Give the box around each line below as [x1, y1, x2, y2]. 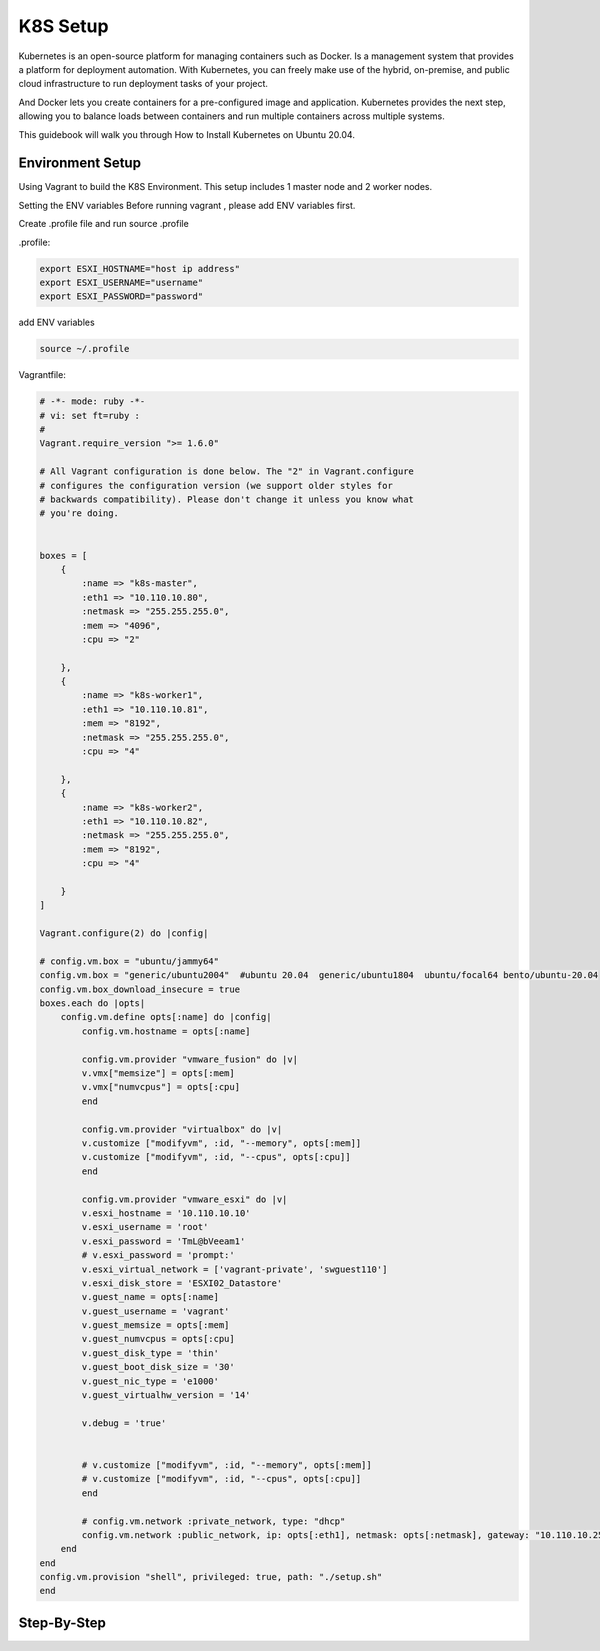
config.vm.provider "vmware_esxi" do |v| [81, 1193, 288, 1205]
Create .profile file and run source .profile [18, 218, 189, 230]
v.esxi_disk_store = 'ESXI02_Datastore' [81, 1277, 283, 1289]
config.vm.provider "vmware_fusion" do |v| [81, 1053, 299, 1065]
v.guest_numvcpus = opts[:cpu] [81, 1333, 235, 1345]
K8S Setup [18, 15, 109, 37]
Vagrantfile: [18, 369, 67, 381]
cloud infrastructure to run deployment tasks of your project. [18, 78, 269, 90]
